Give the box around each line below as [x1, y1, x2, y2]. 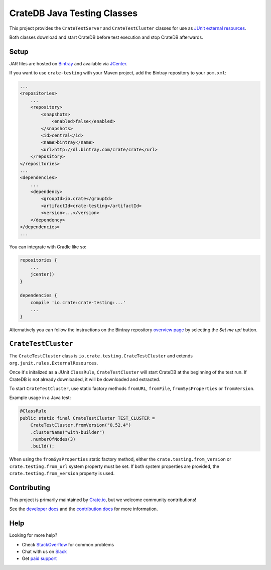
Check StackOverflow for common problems [22, 541, 114, 547]
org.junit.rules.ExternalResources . [9, 360, 98, 366]
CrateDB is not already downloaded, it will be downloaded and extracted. [9, 376, 161, 382]
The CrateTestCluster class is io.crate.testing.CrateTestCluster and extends [9, 353, 193, 359]
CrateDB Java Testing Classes [9, 8, 138, 19]
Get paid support [22, 555, 57, 561]
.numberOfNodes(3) [30, 436, 76, 442]
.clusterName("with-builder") [30, 429, 105, 435]
